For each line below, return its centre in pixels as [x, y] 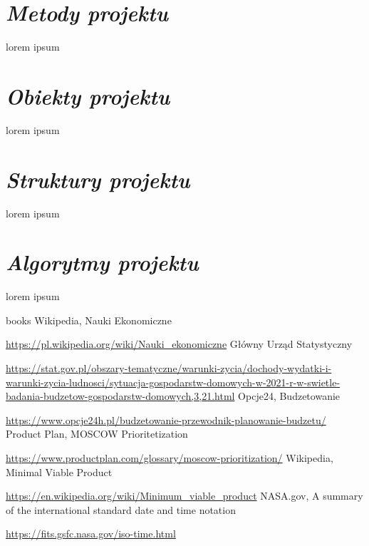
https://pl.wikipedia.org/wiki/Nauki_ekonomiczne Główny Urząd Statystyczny [179, 344]
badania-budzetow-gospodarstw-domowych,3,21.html [120, 396]
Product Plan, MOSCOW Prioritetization [97, 434]
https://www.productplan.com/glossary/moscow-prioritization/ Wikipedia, [170, 458]
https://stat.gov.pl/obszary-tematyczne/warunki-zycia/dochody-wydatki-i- [169, 368]
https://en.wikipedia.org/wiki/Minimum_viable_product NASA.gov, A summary [184, 496]
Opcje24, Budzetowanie [289, 396]
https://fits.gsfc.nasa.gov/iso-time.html [91, 534]
